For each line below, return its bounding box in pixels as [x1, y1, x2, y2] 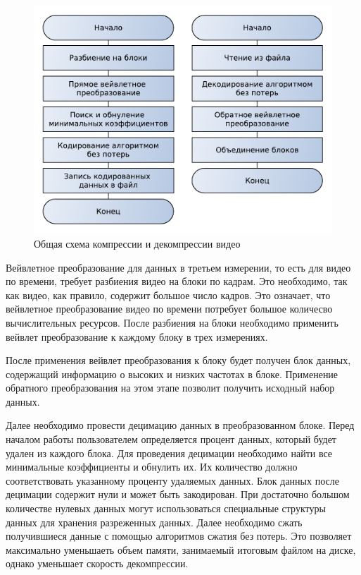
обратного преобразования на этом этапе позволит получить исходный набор [6, 380, 335, 395]
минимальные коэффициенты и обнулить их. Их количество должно [6, 459, 298, 474]
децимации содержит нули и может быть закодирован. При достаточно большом [6, 487, 350, 502]
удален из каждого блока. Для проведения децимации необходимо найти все [6, 445, 333, 460]
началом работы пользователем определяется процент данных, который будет [6, 432, 336, 447]
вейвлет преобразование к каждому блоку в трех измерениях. [6, 329, 268, 344]
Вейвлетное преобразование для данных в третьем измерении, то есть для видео [6, 260, 351, 274]
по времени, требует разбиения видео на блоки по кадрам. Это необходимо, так [6, 274, 348, 289]
